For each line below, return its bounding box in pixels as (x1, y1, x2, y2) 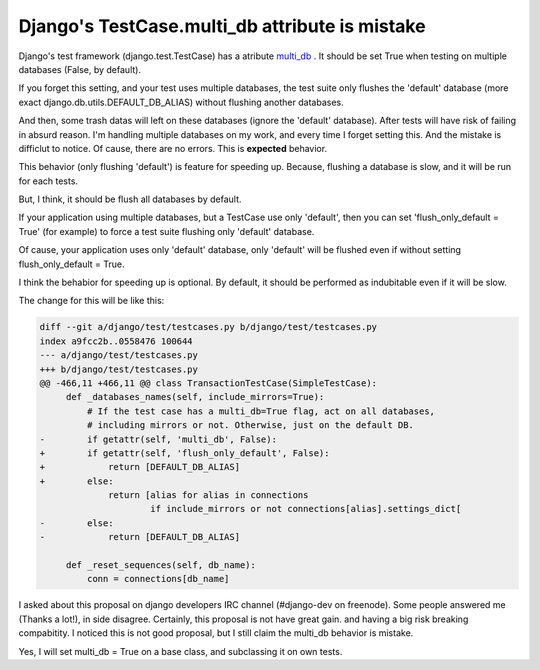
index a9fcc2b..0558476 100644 (39, 335, 194, 347)
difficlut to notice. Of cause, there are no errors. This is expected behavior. (18, 142, 328, 154)
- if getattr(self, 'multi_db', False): (39, 433, 277, 445)
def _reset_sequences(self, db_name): (65, 560, 257, 571)
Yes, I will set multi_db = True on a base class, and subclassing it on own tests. (18, 645, 343, 657)
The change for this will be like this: (18, 295, 165, 307)
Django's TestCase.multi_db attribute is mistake (18, 15, 426, 37)
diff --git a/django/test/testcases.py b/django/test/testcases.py (39, 321, 378, 333)
